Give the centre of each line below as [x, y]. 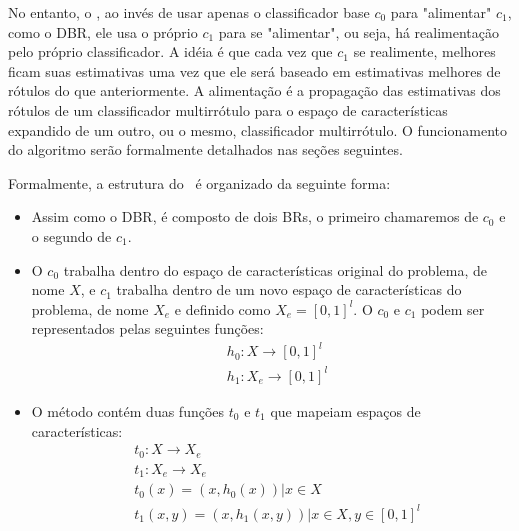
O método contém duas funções [128, 410]
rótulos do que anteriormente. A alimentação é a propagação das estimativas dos [254, 90]
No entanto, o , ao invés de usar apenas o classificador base [189, 12]
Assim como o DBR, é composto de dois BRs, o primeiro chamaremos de [255, 216]
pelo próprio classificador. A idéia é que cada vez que [170, 51]
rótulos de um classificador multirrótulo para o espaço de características [228, 109]
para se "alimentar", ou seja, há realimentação [359, 31]
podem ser [453, 308]
